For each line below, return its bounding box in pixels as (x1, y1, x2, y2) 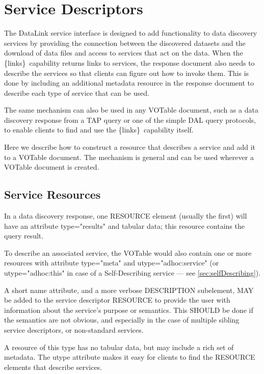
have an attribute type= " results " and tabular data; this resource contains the (4, 220, 245, 231)
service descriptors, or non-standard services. (4, 324, 144, 335)
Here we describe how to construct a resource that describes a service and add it (4, 142, 255, 152)
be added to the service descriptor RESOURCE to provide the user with (4, 295, 230, 305)
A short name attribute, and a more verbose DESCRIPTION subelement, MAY (4, 284, 254, 295)
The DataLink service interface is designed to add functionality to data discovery (4, 28, 257, 38)
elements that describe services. (4, 361, 102, 372)
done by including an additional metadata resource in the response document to (4, 77, 254, 88)
